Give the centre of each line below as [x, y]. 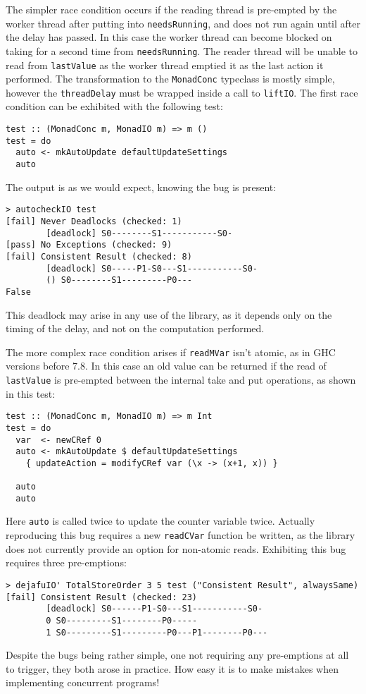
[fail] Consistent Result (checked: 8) [99, 256]
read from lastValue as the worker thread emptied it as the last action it [165, 65]
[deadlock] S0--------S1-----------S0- [139, 233]
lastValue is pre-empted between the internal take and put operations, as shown [181, 379]
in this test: [31, 393]
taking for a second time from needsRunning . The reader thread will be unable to [182, 50]
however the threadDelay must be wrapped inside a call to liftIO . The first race [182, 92]
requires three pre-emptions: [66, 562]
